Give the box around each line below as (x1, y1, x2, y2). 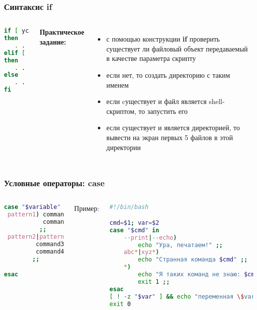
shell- (209, 96, 225, 106)
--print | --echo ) (124, 234, 177, 241)
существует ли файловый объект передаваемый (106, 43, 248, 53)
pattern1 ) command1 (7, 211, 72, 218)
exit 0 (109, 300, 131, 308)
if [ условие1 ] (4, 27, 57, 35)
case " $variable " (4, 204, 61, 211)
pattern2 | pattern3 (7, 233, 68, 240)
